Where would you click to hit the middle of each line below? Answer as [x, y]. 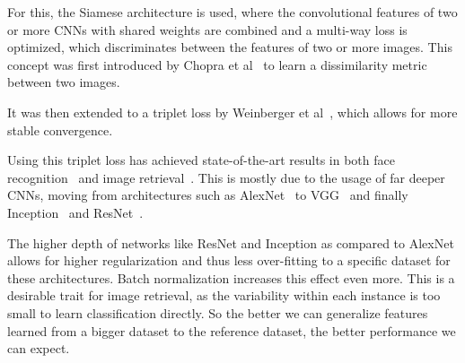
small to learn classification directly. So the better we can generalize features [218, 312]
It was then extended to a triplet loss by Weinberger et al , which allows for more [232, 112]
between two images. [64, 82]
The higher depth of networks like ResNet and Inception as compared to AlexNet [231, 242]
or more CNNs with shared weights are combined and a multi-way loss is [207, 29]
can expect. [39, 348]
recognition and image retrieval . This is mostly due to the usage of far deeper [226, 177]
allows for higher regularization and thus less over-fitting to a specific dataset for [229, 260]
